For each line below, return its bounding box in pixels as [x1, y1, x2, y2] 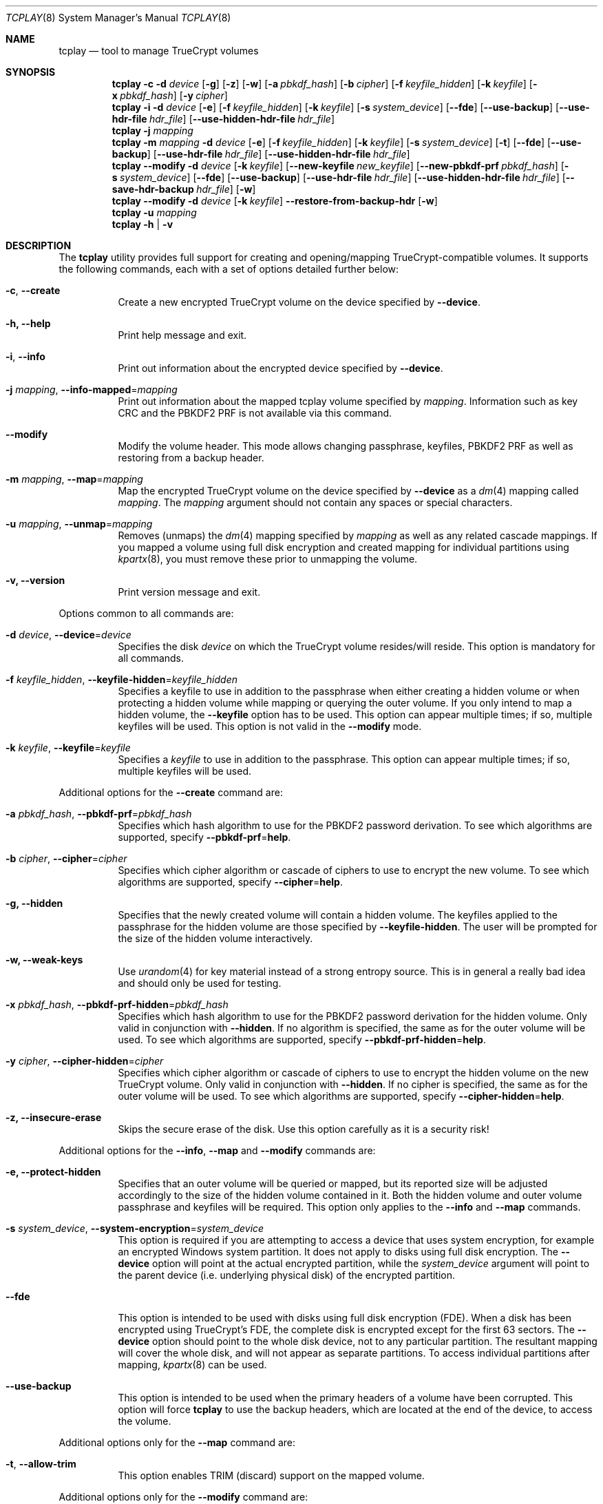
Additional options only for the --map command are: [59, 1437, 296, 1448]
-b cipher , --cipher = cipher [6, 853, 127, 864]
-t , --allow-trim [6, 1458, 76, 1470]
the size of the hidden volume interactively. [118, 932, 313, 944]
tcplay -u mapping [112, 207, 197, 218]
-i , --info [6, 351, 45, 362]
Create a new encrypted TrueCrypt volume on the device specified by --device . [118, 296, 480, 308]
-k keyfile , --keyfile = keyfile [6, 742, 131, 753]
